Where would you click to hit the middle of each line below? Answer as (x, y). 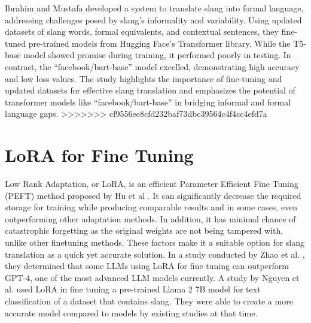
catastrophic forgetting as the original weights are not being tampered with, (144, 230)
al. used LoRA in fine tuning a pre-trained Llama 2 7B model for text (133, 289)
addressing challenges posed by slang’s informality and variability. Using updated (153, 19)
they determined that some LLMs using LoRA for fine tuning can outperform (147, 266)
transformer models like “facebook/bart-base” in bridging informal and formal (148, 102)
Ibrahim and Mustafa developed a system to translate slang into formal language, (154, 8)
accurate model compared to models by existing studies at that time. (131, 313)
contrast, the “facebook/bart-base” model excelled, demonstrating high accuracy (152, 66)
